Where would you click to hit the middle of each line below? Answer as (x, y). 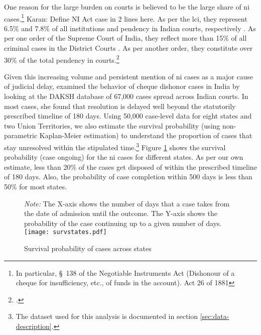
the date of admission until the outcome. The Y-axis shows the (121, 213)
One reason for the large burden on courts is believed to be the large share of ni (127, 7)
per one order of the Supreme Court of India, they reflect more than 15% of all (125, 38)
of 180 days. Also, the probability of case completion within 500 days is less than (128, 177)
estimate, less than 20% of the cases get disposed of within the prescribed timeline (130, 166)
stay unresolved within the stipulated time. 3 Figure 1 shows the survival (115, 146)
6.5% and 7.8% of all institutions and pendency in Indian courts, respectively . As (130, 28)
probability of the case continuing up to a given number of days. (123, 223)
